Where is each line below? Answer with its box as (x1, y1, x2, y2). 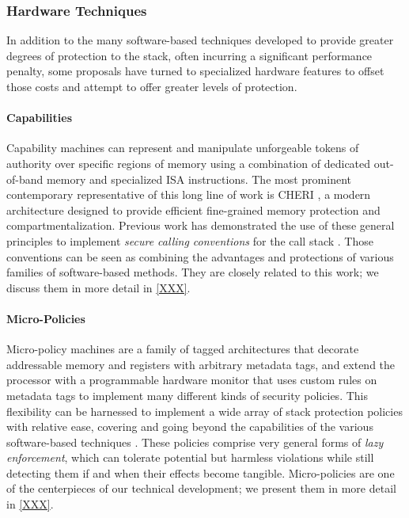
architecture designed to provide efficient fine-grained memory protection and (6, 201, 381, 218)
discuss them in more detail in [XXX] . (6, 279, 191, 295)
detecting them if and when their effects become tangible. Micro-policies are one (6, 464, 395, 481)
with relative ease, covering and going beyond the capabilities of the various (6, 418, 373, 435)
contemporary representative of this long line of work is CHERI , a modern (6, 186, 371, 203)
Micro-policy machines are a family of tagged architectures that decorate (6, 341, 359, 357)
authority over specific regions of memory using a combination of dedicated (6, 154, 371, 171)
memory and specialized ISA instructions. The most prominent (46, 170, 351, 187)
